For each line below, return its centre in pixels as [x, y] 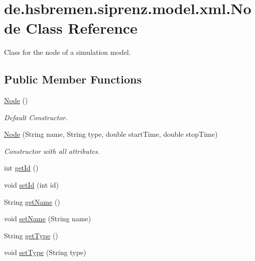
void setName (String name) [48, 219]
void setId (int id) [31, 185]
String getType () [31, 235]
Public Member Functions [73, 79]
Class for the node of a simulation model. [68, 52]
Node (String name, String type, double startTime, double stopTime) [111, 134]
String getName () [32, 201]
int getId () [21, 168]
